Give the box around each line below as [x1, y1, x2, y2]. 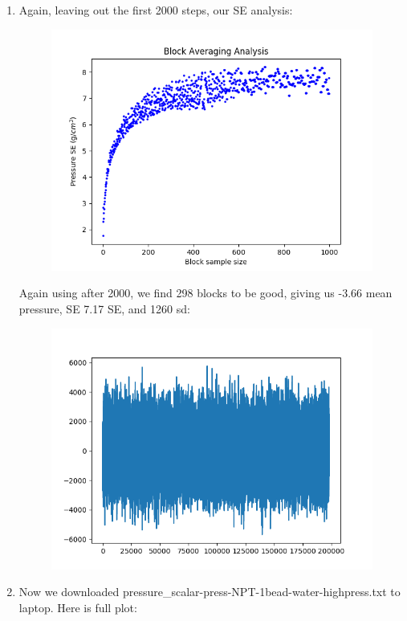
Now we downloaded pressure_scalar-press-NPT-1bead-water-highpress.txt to [18, 583, 401, 600]
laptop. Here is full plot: [18, 599, 137, 615]
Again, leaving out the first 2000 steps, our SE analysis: [18, 2, 293, 18]
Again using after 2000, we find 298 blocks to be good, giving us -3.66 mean [18, 284, 393, 301]
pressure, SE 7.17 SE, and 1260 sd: [18, 300, 190, 317]
